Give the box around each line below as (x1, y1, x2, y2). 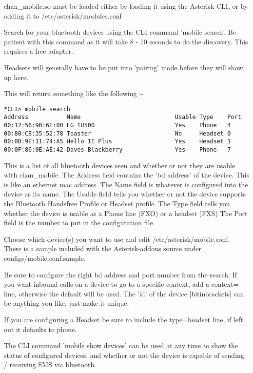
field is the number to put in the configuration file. (4, 217, 155, 228)
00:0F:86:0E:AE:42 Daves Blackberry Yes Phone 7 (4, 146, 231, 154)
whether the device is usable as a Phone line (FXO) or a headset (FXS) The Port (4, 208, 248, 218)
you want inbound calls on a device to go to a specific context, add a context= (4, 279, 239, 289)
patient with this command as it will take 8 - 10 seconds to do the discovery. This (4, 36, 248, 46)
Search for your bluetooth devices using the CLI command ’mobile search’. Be (4, 27, 236, 37)
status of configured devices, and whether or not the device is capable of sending (4, 350, 244, 360)
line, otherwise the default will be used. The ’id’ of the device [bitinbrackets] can (4, 288, 244, 298)
